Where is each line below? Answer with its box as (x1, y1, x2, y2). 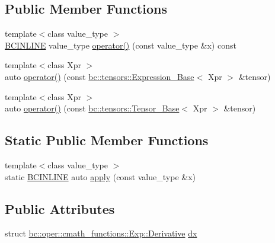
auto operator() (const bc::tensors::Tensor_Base (5, 102, 180, 114)
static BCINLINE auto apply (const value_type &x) (5, 170, 196, 183)
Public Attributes (5, 199, 115, 218)
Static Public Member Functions (5, 131, 209, 149)
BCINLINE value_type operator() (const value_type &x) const (5, 39, 236, 51)
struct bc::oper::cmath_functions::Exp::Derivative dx (5, 227, 197, 239)
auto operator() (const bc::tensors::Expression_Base (5, 70, 194, 82)
